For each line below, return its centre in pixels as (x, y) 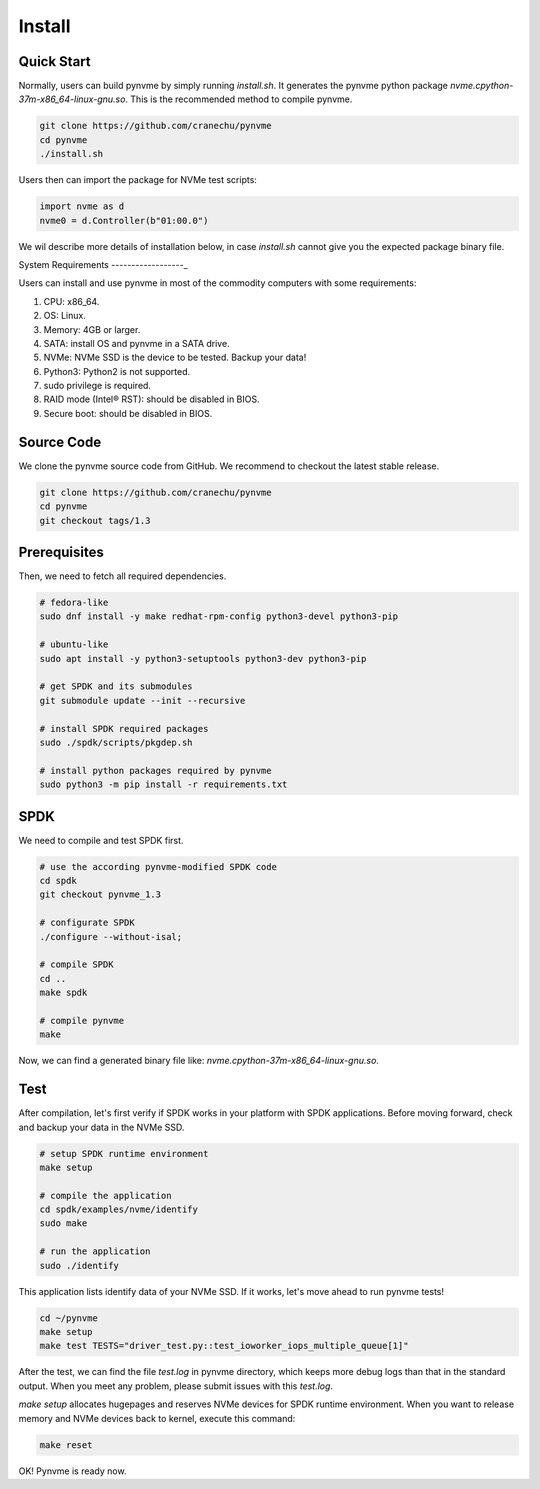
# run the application (95, 1251)
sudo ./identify (79, 1265)
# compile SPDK (76, 964)
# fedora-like (74, 603)
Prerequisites (61, 551)
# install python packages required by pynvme (155, 770)
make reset (66, 1444)
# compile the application (105, 1195)
